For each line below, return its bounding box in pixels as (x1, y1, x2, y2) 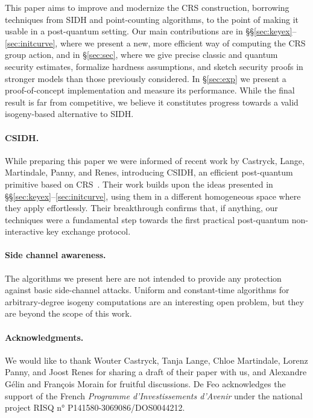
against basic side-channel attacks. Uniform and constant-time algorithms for (5, 283, 289, 296)
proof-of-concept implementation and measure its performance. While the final (5, 84, 295, 97)
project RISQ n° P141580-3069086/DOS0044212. (5, 401, 185, 414)
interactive (5, 225, 44, 238)
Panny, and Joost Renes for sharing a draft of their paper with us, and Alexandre (5, 366, 307, 378)
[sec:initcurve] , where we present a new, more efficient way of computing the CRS (5, 36, 306, 49)
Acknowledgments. (5, 331, 84, 343)
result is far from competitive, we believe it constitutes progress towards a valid (5, 95, 299, 108)
